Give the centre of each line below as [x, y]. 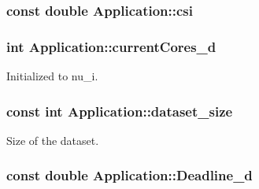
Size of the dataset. [53, 140]
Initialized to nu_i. [52, 76]
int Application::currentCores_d [111, 46]
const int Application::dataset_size [120, 111]
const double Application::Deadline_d [129, 175]
